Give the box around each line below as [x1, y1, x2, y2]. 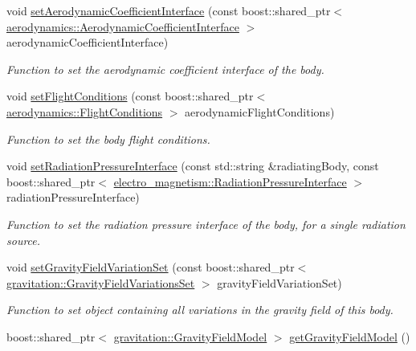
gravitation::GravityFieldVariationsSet [6, 274, 195, 291]
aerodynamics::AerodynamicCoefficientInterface [6, 18, 239, 35]
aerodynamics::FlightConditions [6, 103, 163, 120]
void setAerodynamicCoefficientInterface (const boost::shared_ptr [6, 2, 331, 18]
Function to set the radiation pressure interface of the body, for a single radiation [6, 215, 406, 232]
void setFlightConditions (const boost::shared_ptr [6, 88, 254, 104]
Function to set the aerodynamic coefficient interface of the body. [6, 60, 324, 77]
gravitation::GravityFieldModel [113, 328, 267, 345]
